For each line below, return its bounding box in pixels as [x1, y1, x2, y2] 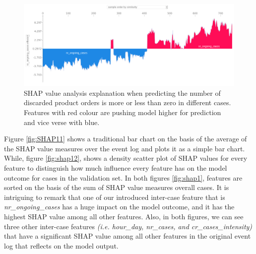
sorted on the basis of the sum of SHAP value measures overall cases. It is [4, 182, 229, 192]
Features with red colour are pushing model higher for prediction [24, 107, 221, 117]
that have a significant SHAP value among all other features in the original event [4, 231, 251, 241]
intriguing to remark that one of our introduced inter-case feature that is [4, 191, 225, 202]
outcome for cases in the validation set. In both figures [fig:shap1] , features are [4, 172, 243, 183]
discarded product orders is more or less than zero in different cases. [24, 97, 231, 108]
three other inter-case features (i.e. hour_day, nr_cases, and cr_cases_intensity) [4, 221, 253, 231]
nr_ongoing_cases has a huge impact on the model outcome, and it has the [4, 201, 235, 212]
